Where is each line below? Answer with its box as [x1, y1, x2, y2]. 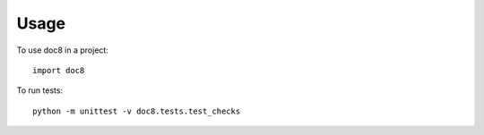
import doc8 [32, 65, 85, 75]
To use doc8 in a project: [16, 45, 109, 55]
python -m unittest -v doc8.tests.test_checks [32, 105, 241, 116]
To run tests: [16, 85, 63, 96]
